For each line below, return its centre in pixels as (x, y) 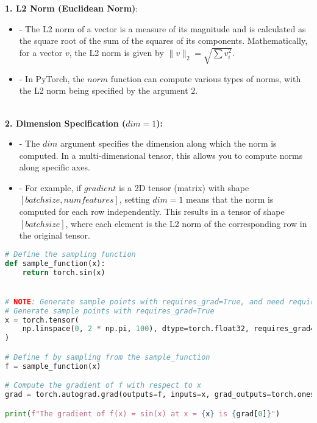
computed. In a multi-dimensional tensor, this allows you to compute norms (161, 155)
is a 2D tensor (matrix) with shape (184, 187)
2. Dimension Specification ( (66, 123)
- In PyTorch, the (52, 78)
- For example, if (50, 187)
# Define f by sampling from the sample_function (108, 357)
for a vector (41, 52)
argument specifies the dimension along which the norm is (168, 143)
